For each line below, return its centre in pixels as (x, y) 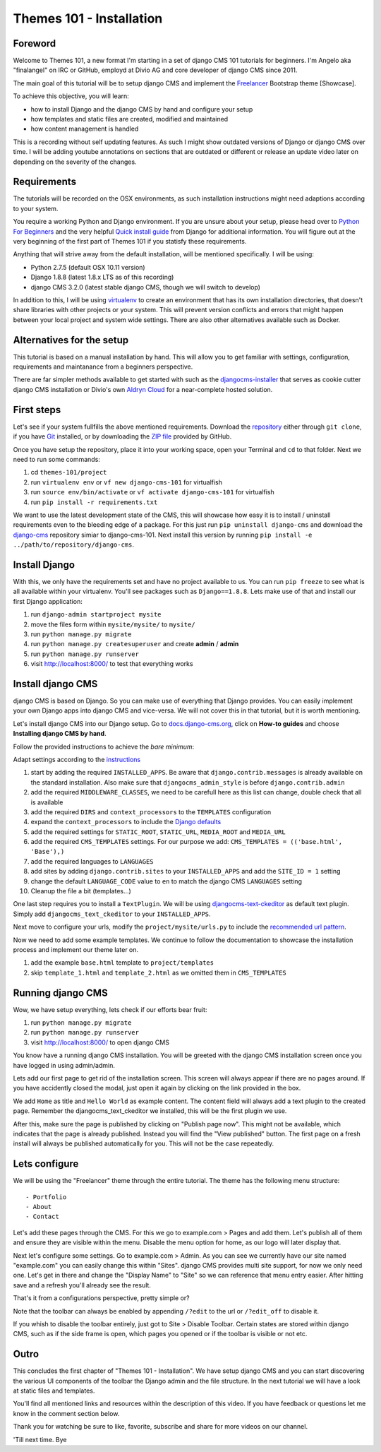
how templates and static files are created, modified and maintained (129, 119)
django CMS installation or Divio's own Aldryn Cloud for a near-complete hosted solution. (143, 389)
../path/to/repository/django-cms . (73, 544)
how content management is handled (85, 129)
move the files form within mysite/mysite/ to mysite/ (113, 624)
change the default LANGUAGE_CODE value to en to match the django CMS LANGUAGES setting (167, 881)
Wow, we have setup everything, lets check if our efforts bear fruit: (110, 1009)
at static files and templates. (54, 1391)
